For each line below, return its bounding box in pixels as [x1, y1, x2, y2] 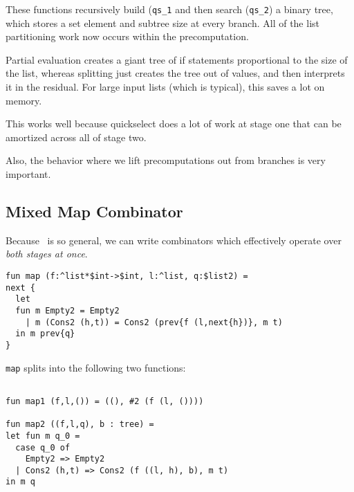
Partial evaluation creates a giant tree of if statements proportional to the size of [6, 52, 348, 66]
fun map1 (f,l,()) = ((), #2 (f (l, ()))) [6, 396, 204, 406]
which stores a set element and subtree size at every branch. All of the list [6, 15, 319, 30]
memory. [6, 93, 42, 107]
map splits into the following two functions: [6, 360, 186, 374]
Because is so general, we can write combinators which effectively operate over [6, 233, 342, 247]
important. [6, 167, 51, 181]
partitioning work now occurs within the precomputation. [6, 29, 249, 44]
